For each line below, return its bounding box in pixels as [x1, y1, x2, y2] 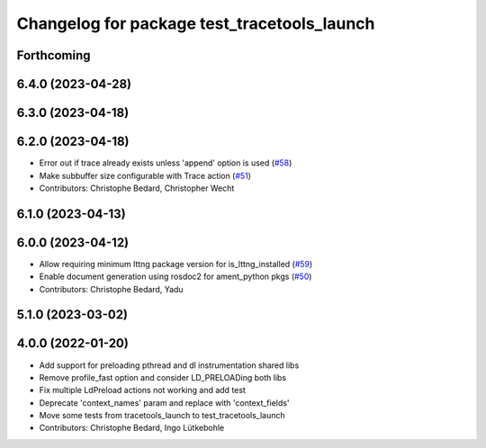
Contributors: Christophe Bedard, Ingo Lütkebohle [39, 423, 225, 434]
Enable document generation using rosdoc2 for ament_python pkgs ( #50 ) [39, 271, 312, 282]
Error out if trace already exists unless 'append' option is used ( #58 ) [39, 157, 292, 168]
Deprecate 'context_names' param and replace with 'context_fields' [39, 397, 290, 408]
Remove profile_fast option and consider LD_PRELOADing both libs [39, 372, 287, 382]
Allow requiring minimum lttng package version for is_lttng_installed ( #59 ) [39, 258, 313, 269]
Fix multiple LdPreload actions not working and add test [39, 385, 247, 396]
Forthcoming [16, 48, 91, 63]
